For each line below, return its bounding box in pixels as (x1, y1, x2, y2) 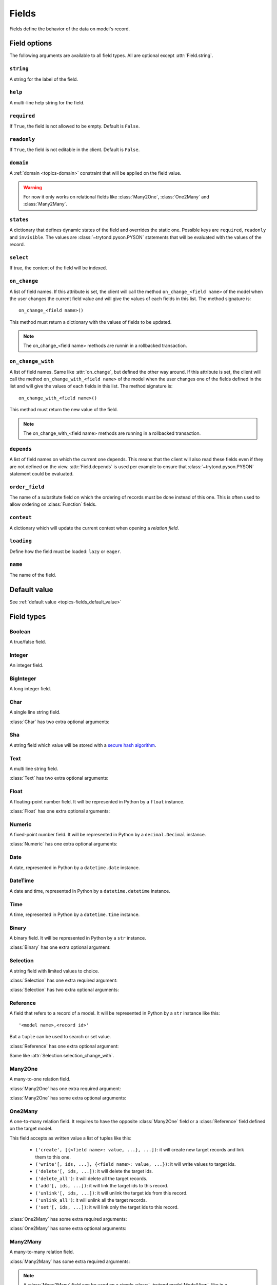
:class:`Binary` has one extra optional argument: (9, 944, 111, 950)
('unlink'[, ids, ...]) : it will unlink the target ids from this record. (35, 1190, 188, 1196)
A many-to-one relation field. (9, 1076, 71, 1082)
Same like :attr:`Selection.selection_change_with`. (9, 1053, 114, 1059)
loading (9, 538, 32, 544)
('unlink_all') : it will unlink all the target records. (35, 1197, 147, 1203)
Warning (23, 184, 42, 190)
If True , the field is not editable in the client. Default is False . (9, 146, 140, 153)
